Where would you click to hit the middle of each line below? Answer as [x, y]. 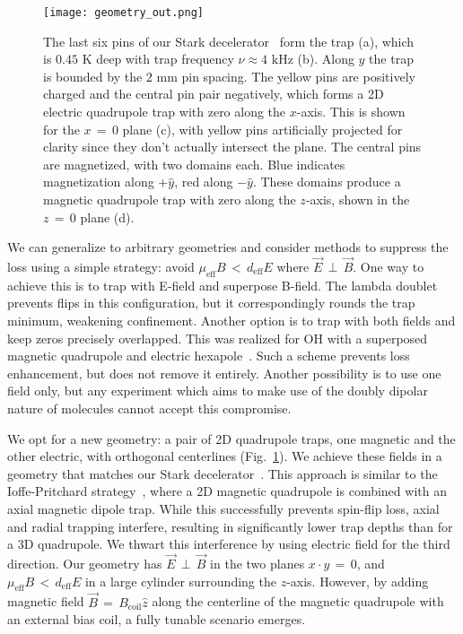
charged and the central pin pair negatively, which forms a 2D [214, 94]
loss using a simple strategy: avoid [101, 266]
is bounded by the [93, 76]
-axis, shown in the [358, 199]
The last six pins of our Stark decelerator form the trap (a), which [229, 41]
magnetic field [46, 601]
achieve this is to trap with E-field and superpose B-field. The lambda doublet [223, 285]
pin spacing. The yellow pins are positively [298, 76]
